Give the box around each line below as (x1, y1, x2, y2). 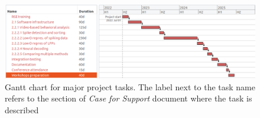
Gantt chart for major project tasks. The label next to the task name (5, 80, 255, 93)
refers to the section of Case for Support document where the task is (5, 92, 252, 104)
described (5, 103, 39, 116)
